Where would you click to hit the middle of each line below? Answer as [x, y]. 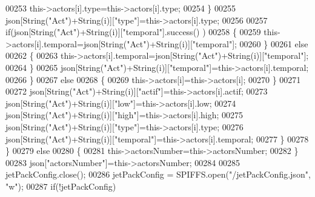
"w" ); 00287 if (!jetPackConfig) [61, 186]
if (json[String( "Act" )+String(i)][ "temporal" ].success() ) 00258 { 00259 [133, 32]
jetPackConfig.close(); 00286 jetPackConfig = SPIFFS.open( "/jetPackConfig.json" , [158, 174]
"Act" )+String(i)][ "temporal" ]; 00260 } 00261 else [217, 43]
